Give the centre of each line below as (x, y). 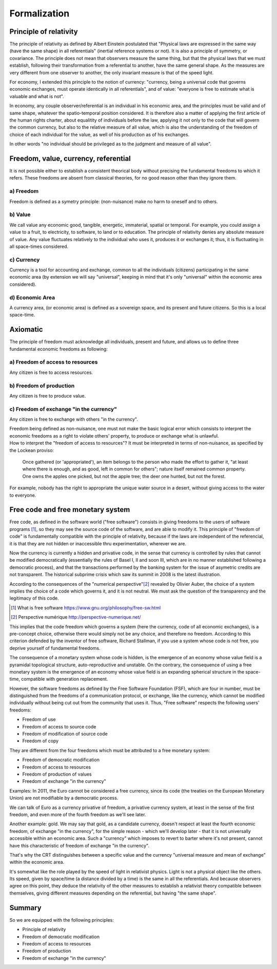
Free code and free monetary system (70, 510)
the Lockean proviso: (32, 450)
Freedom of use (39, 719)
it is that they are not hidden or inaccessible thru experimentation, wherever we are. (98, 543)
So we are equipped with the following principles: (62, 920)
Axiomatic (26, 330)
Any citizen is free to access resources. (51, 372)
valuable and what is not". (37, 96)
